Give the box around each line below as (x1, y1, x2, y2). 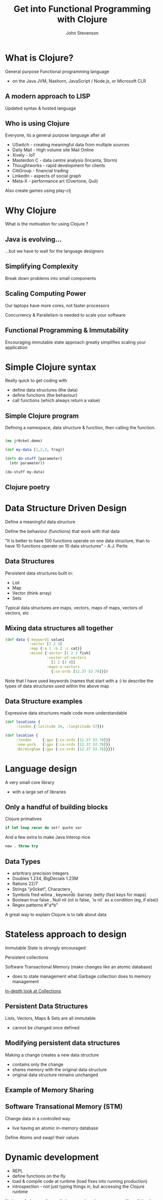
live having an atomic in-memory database (12, 1125, 99, 1131)
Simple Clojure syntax (5, 361, 96, 372)
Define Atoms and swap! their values (5, 1134, 79, 1140)
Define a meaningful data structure (5, 519, 76, 525)
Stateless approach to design (5, 929, 127, 940)
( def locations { (5, 719, 41, 725)
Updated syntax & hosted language (5, 105, 76, 111)
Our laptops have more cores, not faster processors (5, 302, 110, 308)
